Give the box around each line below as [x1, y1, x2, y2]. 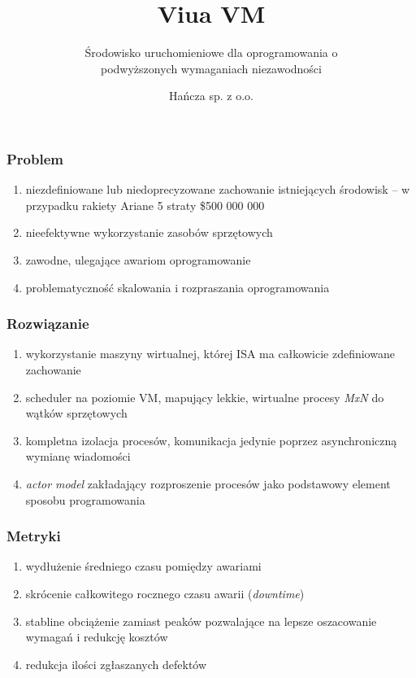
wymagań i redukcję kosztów [25, 628, 168, 645]
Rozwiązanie [6, 313, 89, 334]
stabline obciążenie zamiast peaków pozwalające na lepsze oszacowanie [25, 612, 377, 629]
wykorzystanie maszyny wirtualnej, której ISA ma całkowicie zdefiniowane [25, 345, 395, 362]
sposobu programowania [25, 491, 145, 508]
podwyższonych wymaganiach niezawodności [101, 59, 322, 77]
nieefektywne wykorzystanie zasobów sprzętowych [25, 224, 273, 241]
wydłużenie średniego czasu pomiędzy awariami [25, 558, 262, 575]
